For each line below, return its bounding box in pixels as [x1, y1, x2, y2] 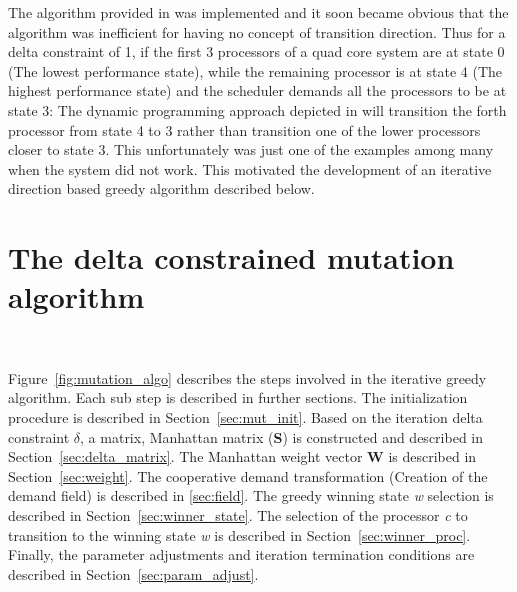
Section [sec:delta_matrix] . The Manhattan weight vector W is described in [8, 446, 477, 467]
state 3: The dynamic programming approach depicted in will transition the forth [8, 99, 507, 120]
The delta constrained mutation [8, 237, 455, 278]
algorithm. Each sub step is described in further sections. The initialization [8, 387, 468, 408]
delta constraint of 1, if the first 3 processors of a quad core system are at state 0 [8, 41, 505, 62]
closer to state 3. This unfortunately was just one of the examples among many [8, 139, 494, 160]
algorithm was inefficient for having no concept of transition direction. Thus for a [8, 21, 506, 42]
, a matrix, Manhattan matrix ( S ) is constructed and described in [80, 426, 483, 447]
